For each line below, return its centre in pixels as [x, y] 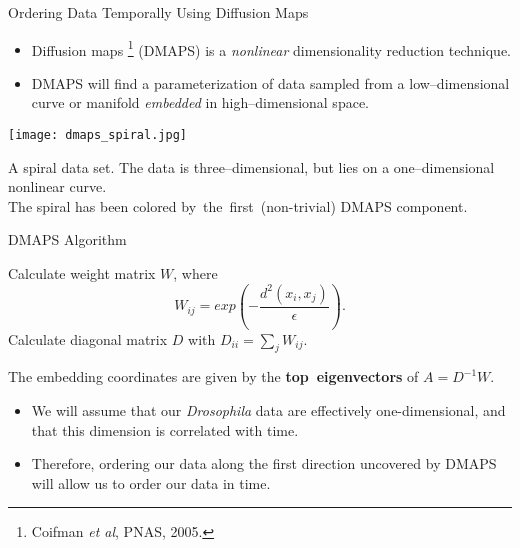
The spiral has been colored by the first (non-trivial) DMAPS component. [238, 205]
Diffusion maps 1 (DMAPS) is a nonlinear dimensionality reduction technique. [271, 48]
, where [195, 273]
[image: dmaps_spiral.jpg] [97, 135]
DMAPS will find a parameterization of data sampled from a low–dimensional [270, 82]
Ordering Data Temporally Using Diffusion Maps [158, 12]
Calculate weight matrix [82, 273]
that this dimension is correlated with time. [165, 429]
